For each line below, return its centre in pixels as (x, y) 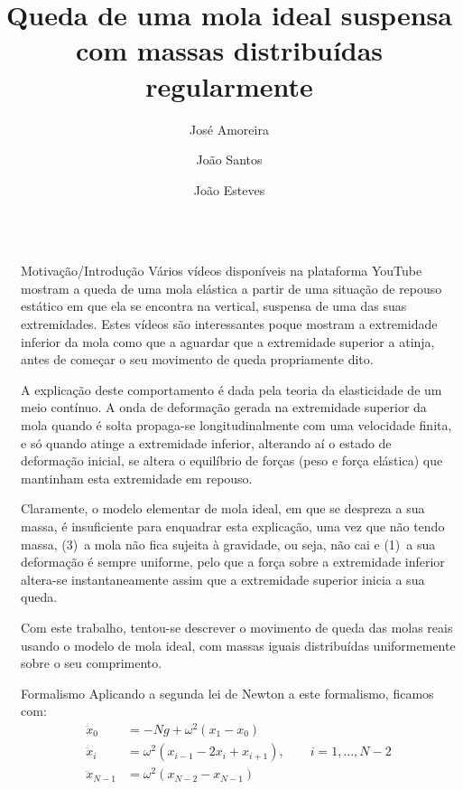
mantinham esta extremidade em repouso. (137, 478)
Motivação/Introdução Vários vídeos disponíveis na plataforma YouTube (222, 271)
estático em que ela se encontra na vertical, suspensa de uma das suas (214, 306)
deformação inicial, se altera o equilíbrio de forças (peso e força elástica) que (232, 460)
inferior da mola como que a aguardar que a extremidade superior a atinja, (228, 341)
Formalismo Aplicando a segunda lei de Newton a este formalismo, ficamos (227, 693)
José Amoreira (229, 129)
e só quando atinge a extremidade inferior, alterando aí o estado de (206, 442)
